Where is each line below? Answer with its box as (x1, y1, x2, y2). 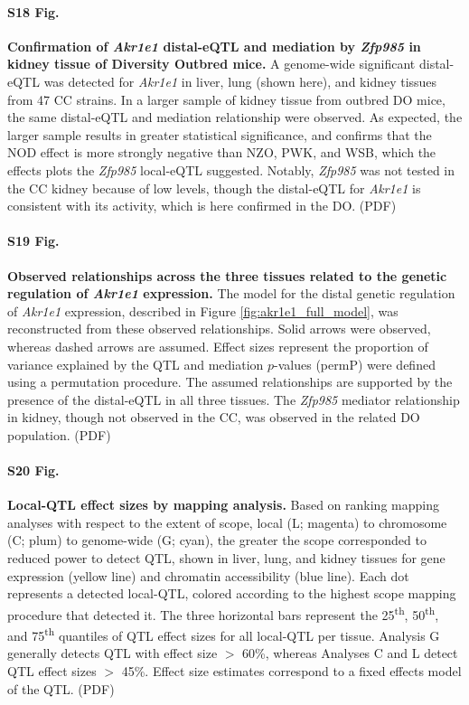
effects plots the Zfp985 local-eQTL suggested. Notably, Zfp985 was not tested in (7, 160, 455, 179)
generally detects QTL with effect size (7, 644, 218, 663)
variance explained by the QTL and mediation (7, 354, 264, 373)
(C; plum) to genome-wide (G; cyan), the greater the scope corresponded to (7, 531, 427, 550)
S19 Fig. (7, 231, 60, 250)
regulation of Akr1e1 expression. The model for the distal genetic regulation (7, 284, 455, 303)
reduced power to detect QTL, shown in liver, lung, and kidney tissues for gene (7, 549, 446, 568)
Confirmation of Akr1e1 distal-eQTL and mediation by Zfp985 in (7, 36, 421, 55)
